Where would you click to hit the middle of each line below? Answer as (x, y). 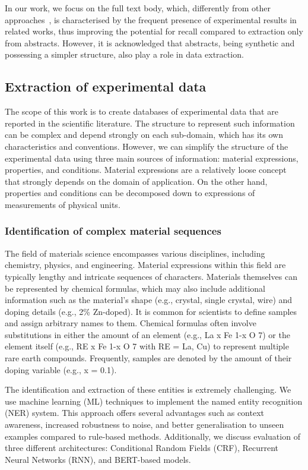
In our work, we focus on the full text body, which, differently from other (138, 8)
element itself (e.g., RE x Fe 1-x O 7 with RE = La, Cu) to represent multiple (147, 346)
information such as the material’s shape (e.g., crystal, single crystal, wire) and (149, 300)
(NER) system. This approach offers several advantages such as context (134, 413)
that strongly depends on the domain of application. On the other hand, (136, 181)
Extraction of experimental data (106, 86)
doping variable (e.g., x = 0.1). (61, 369)
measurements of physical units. (63, 204)
